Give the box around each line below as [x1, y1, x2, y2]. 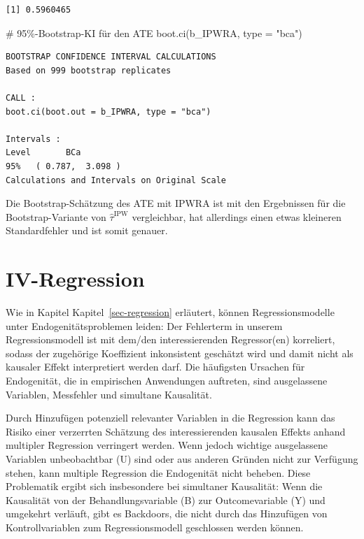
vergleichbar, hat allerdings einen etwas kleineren [132, 209, 342, 224]
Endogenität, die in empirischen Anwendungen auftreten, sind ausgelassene [6, 373, 328, 387]
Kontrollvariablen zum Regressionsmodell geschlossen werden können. [6, 519, 304, 534]
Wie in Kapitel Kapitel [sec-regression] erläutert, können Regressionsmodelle [6, 305, 335, 319]
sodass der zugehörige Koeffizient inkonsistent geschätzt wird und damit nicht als [6, 345, 353, 360]
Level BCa [6, 148, 81, 158]
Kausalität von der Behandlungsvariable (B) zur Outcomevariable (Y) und [6, 492, 325, 507]
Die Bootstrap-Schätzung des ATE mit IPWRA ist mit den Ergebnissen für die [6, 196, 346, 210]
